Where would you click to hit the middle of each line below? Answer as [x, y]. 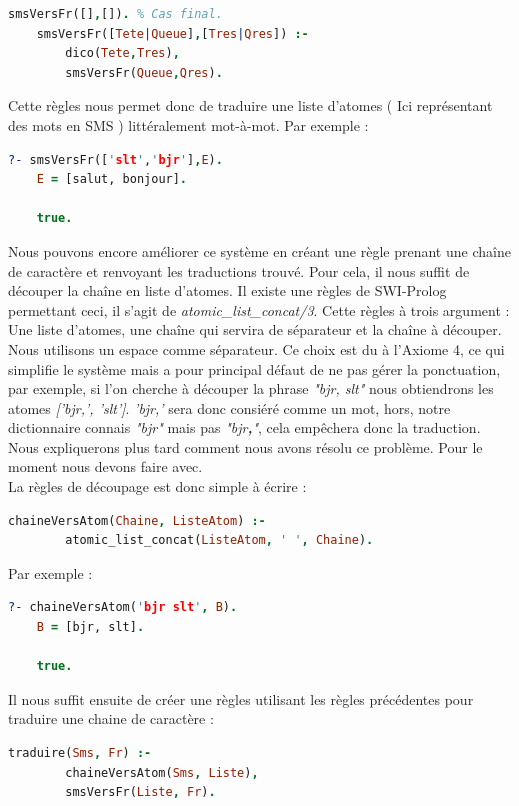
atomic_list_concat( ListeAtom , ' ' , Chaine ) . [219, 540]
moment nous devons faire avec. [105, 466]
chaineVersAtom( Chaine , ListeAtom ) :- [137, 520]
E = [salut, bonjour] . [112, 179]
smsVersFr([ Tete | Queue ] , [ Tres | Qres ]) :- [172, 33]
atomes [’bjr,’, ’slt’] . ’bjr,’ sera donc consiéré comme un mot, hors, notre [229, 407]
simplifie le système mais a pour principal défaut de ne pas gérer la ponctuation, [254, 368]
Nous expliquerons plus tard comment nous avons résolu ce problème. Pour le [245, 446]
